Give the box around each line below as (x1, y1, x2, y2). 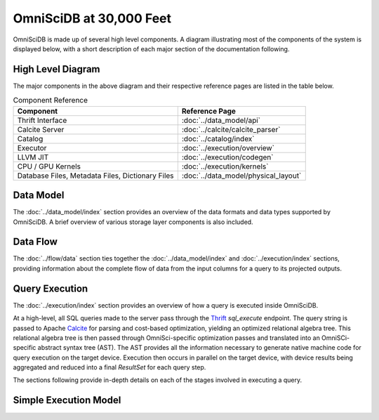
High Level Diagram (13, 63, 101, 75)
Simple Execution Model (13, 394, 121, 407)
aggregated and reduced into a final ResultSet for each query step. (13, 363, 206, 372)
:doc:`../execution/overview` (181, 143, 275, 152)
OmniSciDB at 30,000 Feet (13, 11, 172, 26)
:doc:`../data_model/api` (181, 115, 261, 125)
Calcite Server (17, 124, 65, 134)
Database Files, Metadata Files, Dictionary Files (17, 171, 175, 181)
